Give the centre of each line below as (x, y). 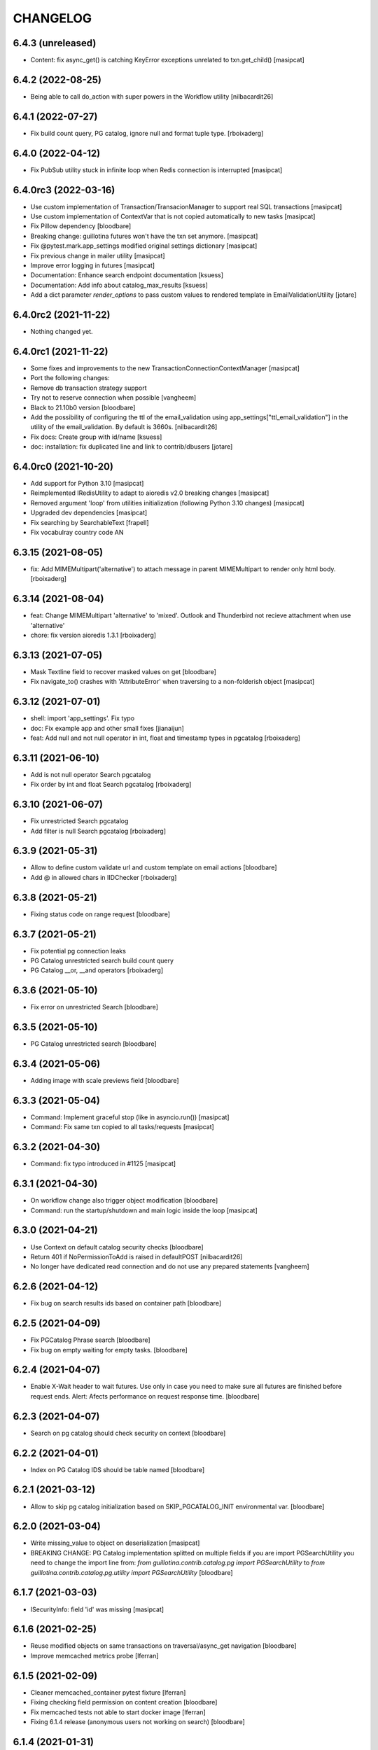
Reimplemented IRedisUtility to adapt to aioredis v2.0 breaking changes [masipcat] (150, 493)
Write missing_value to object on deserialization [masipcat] (115, 1543)
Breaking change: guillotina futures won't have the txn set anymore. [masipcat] (144, 236)
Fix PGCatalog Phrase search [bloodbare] (90, 1340)
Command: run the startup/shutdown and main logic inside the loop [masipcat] (144, 1210)
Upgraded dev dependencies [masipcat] (89, 513)
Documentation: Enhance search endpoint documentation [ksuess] (127, 275)
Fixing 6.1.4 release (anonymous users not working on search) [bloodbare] (138, 1721)
